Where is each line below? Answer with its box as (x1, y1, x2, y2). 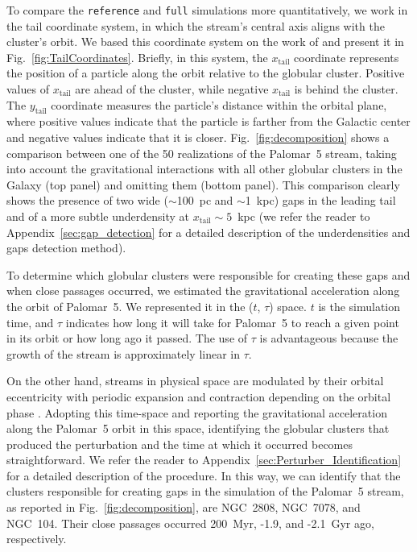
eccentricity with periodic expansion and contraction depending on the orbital (6, 388, 391, 405)
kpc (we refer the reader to (237, 207, 370, 224)
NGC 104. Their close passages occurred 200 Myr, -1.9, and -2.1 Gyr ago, (6, 514, 374, 531)
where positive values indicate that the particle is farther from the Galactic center (6, 113, 411, 130)
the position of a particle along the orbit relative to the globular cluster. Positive (6, 64, 405, 81)
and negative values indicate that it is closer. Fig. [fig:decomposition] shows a (6, 129, 390, 146)
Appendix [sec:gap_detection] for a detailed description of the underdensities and (6, 223, 411, 240)
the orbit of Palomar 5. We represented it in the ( (6, 297, 254, 314)
